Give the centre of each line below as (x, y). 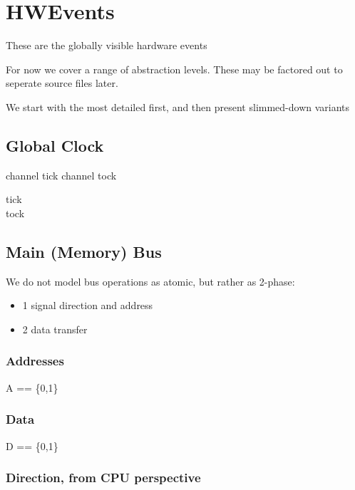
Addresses (35, 361)
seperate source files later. (62, 83)
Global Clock (55, 145)
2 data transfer (55, 329)
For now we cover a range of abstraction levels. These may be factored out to (174, 69)
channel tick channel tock (61, 175)
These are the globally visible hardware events (107, 45)
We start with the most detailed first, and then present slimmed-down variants (178, 106)
